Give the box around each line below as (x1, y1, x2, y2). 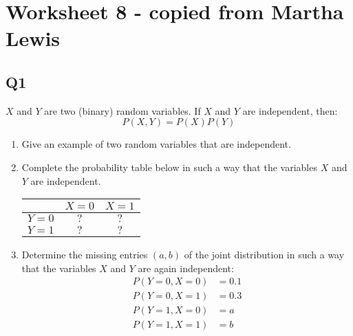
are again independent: (138, 260, 234, 275)
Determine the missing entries (21, 247, 148, 262)
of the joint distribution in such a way (184, 247, 345, 262)
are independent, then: (242, 103, 338, 117)
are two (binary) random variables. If (44, 103, 201, 117)
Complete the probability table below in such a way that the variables (21, 159, 317, 174)
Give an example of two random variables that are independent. (21, 137, 291, 151)
